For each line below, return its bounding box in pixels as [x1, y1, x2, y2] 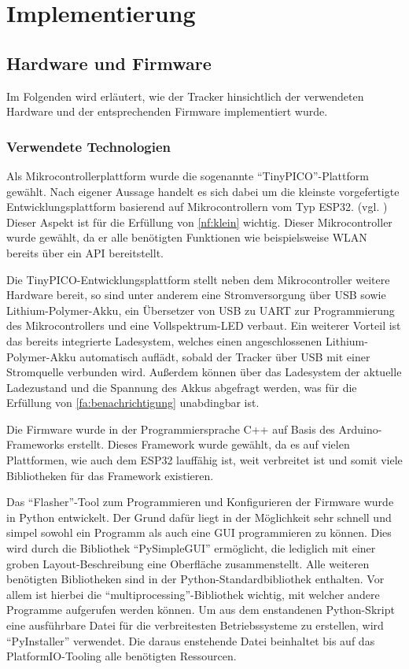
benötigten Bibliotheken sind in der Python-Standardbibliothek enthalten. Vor [6, 571, 385, 587]
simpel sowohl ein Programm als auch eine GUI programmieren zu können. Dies [6, 524, 392, 541]
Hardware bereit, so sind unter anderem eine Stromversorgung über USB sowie [6, 286, 386, 303]
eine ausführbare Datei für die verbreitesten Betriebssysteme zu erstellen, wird [6, 617, 384, 634]
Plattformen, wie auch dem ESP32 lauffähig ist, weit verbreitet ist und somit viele [6, 452, 403, 468]
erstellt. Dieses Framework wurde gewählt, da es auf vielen [68, 436, 350, 453]
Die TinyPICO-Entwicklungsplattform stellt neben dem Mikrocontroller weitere [6, 271, 390, 287]
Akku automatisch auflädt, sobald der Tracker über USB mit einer [50, 348, 370, 364]
